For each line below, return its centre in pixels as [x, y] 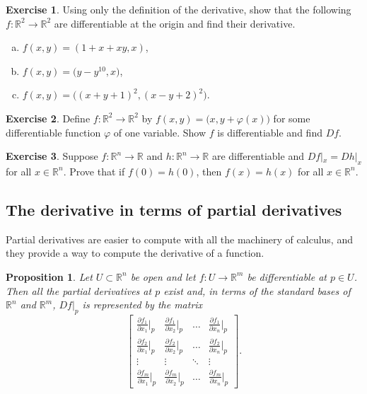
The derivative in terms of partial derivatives [174, 209]
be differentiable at [287, 276]
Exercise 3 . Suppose [52, 156]
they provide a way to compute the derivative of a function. [135, 253]
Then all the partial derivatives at [79, 290]
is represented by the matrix [142, 305]
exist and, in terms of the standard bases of [257, 290]
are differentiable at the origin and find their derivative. [175, 23]
